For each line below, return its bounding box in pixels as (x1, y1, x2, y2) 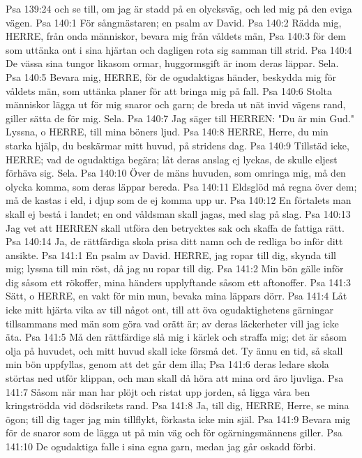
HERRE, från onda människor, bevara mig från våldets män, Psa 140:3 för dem (6, 29, 346, 43)
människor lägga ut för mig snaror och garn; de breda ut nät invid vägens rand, (6, 97, 346, 112)
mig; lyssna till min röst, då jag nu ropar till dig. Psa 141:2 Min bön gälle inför (6, 261, 344, 276)
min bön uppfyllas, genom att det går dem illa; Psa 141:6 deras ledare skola (6, 357, 329, 371)
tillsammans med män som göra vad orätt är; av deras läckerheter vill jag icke (6, 316, 339, 330)
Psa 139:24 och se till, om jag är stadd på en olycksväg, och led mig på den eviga (6, 1, 352, 15)
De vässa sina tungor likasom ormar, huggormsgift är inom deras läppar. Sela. (6, 56, 339, 71)
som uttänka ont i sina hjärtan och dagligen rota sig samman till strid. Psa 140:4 (6, 42, 352, 57)
